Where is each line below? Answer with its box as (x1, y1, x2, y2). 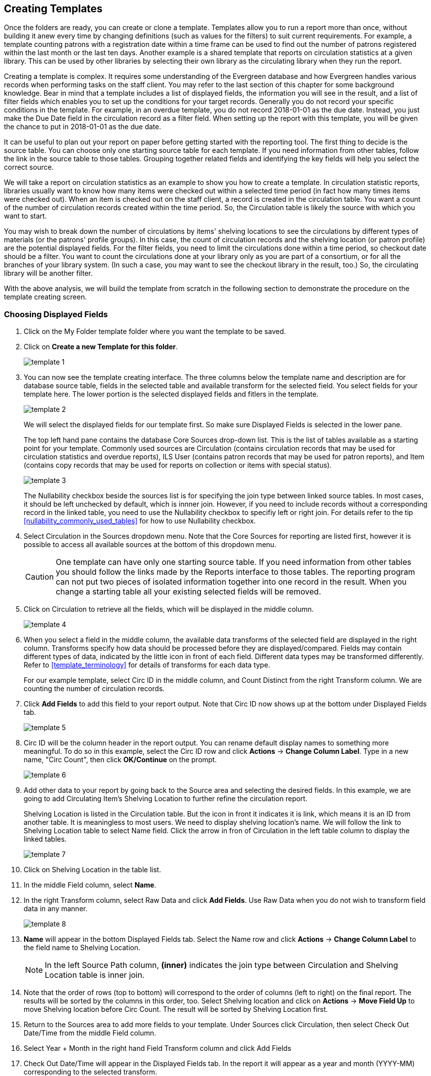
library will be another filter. (4, 269, 93, 278)
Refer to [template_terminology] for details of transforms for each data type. (24, 661, 270, 669)
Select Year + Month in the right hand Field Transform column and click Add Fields (24, 1044, 292, 1053)
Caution (25, 572, 54, 582)
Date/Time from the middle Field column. (24, 1029, 156, 1038)
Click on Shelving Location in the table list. (24, 865, 161, 874)
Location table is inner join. (45, 970, 145, 980)
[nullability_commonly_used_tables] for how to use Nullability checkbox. (24, 517, 256, 525)
